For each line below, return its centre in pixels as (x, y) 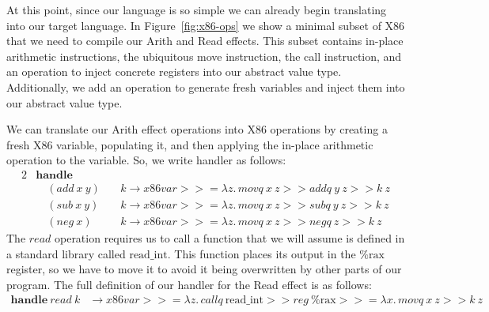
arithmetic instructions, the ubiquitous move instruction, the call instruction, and (204, 56)
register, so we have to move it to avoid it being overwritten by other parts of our (204, 269)
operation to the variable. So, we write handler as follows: (146, 160)
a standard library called (66, 253)
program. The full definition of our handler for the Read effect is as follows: (189, 284)
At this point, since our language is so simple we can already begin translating (197, 9)
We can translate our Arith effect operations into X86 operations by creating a (197, 129)
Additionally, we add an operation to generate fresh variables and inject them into (206, 86)
